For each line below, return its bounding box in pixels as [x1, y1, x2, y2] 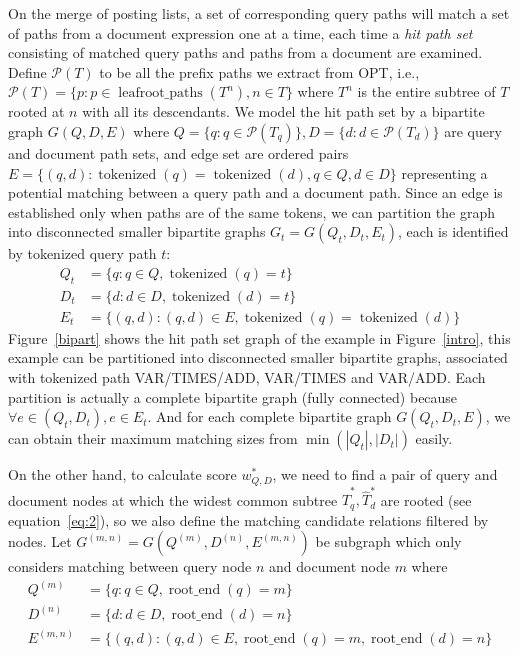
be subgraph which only [315, 531, 462, 552]
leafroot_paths [118, 86, 203, 101]
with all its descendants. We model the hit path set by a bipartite [82, 101, 485, 122]
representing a [401, 162, 488, 183]
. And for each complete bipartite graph [147, 406, 392, 427]
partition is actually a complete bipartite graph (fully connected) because [8, 386, 458, 407]
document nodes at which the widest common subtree [8, 489, 338, 510]
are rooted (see [380, 489, 472, 510]
